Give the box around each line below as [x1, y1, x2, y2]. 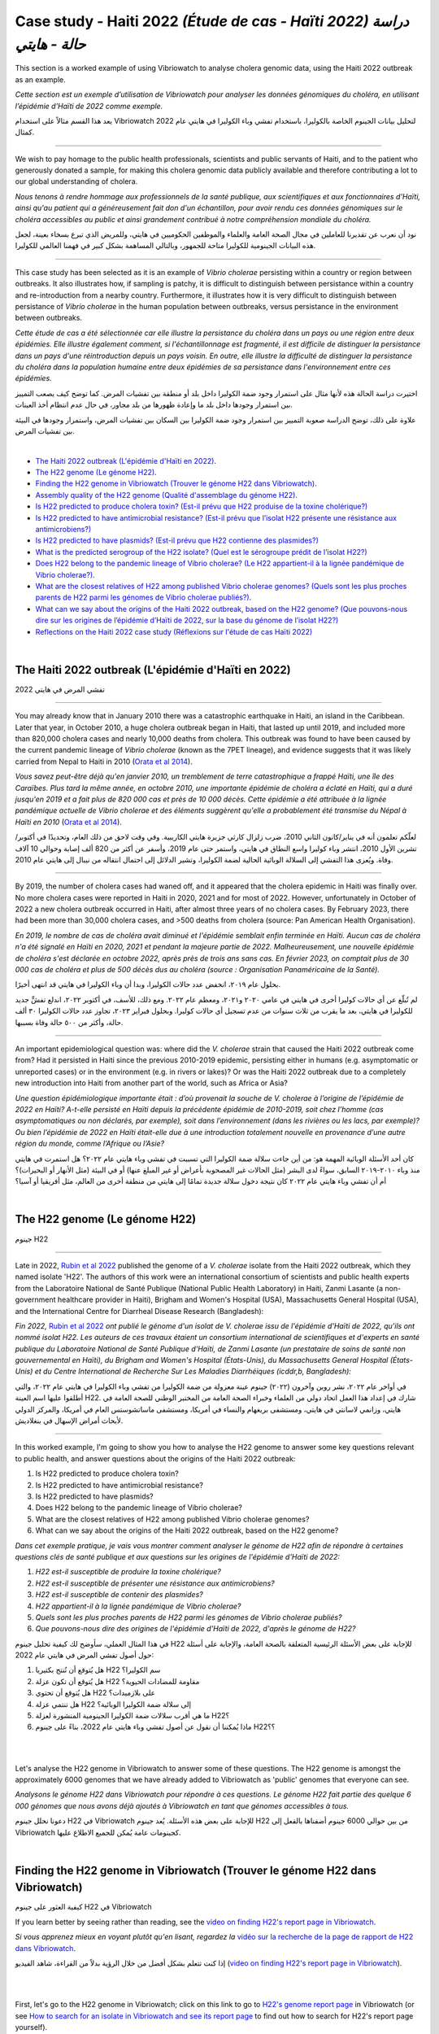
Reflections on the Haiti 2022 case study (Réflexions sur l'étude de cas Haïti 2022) [35, 626, 313, 636]
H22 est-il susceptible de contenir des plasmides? [35, 1590, 203, 1600]
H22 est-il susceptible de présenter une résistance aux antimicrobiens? [35, 1578, 276, 1588]
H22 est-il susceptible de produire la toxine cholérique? [35, 1567, 221, 1577]
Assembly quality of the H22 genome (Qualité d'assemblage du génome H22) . [35, 490, 298, 500]
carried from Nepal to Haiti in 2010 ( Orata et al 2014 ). [15, 757, 193, 766]
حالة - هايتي [15, 35, 86, 53]
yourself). [15, 2022, 48, 2032]
